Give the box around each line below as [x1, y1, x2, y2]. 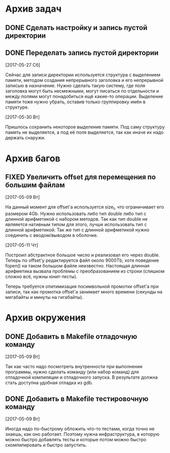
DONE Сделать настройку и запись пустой [5, 23, 148, 32]
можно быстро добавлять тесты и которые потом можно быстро [5, 437, 147, 442]
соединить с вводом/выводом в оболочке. [5, 232, 98, 238]
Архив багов [5, 153, 61, 164]
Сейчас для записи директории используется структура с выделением [5, 72, 161, 78]
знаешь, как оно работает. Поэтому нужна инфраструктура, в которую [5, 431, 160, 437]
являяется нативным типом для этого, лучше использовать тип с [5, 222, 147, 228]
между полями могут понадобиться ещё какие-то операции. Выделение [5, 94, 163, 100]
